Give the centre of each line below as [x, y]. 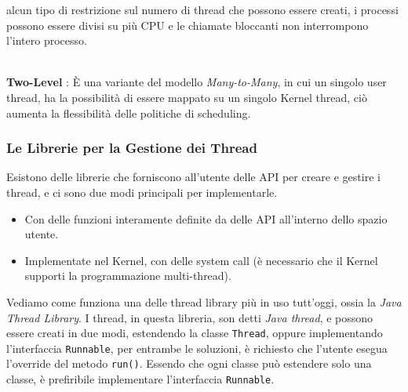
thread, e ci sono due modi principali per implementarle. [142, 192]
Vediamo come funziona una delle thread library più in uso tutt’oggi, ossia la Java [204, 301]
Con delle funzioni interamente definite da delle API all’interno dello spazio [206, 218]
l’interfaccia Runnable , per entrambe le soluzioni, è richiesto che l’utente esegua [197, 348]
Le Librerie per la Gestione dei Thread [132, 148]
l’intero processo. [47, 40]
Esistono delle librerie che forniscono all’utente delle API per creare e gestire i [193, 177]
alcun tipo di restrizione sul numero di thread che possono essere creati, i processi [202, 9]
